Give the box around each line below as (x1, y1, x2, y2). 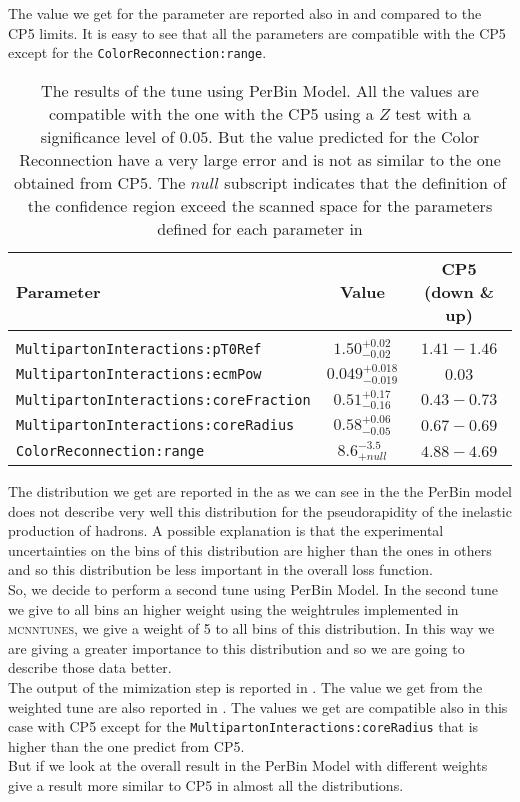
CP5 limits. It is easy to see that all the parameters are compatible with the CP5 (8, 22, 506, 43)
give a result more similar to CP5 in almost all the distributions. (8, 774, 404, 795)
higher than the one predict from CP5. (8, 735, 245, 756)
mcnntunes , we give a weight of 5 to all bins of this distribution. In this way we (8, 618, 495, 639)
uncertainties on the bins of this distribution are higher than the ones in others (8, 539, 492, 560)
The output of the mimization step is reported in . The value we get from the (8, 676, 483, 697)
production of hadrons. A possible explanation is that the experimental (8, 520, 444, 541)
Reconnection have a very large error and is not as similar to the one (19, 147, 501, 171)
